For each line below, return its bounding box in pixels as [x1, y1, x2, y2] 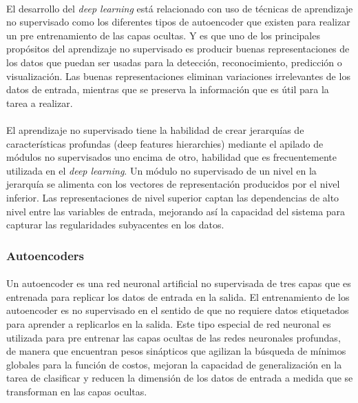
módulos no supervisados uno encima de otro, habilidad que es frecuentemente [6, 150, 337, 164]
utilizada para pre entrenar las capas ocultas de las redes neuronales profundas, [6, 330, 341, 344]
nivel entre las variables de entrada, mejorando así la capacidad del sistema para [6, 204, 346, 218]
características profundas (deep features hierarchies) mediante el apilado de [6, 136, 324, 150]
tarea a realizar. [6, 95, 73, 110]
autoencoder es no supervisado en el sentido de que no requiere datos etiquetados [6, 303, 349, 317]
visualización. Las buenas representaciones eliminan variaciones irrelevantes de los [6, 68, 350, 83]
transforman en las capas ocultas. [6, 384, 147, 398]
